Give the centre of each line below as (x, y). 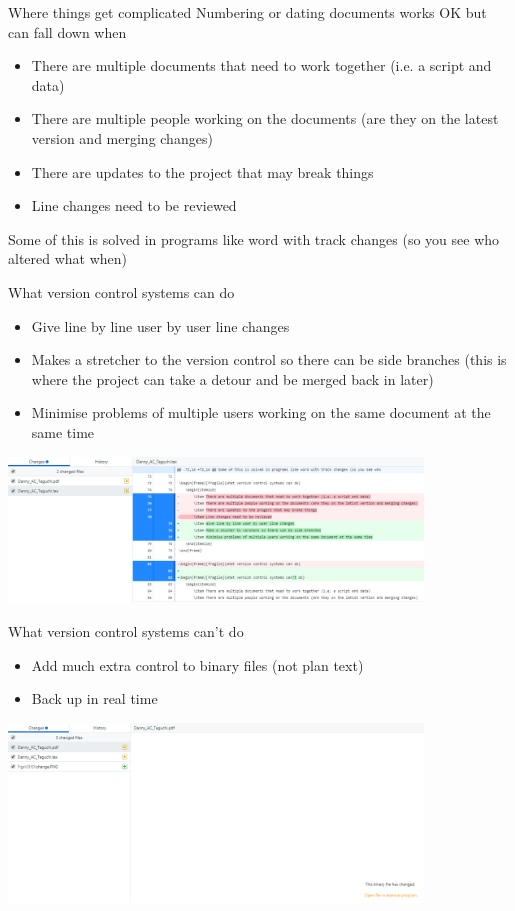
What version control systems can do (121, 291)
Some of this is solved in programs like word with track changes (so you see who (254, 238)
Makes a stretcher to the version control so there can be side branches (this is (269, 359)
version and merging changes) (122, 137)
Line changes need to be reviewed (134, 205)
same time (63, 431)
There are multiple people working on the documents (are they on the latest (265, 118)
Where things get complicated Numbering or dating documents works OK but (247, 12)
